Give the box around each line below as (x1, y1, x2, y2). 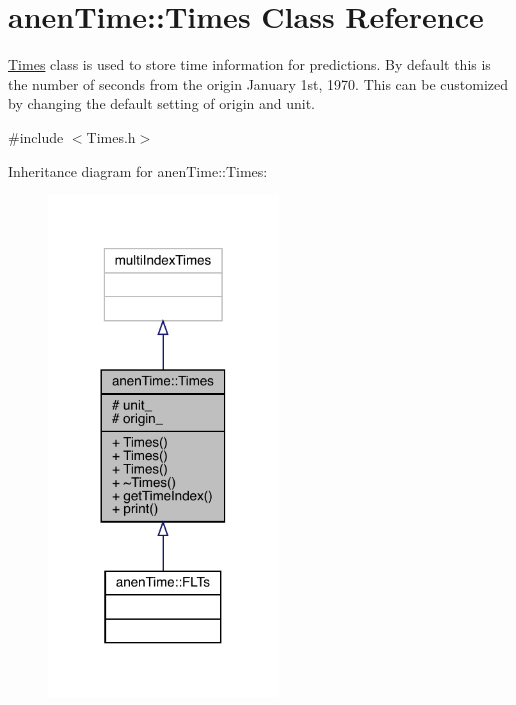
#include (8, 126, 64, 147)
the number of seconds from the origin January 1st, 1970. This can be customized (8, 73, 509, 94)
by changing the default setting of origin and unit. (8, 93, 316, 114)
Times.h (86, 126, 136, 147)
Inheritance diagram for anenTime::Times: (8, 160, 268, 181)
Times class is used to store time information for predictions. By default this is (8, 54, 491, 75)
